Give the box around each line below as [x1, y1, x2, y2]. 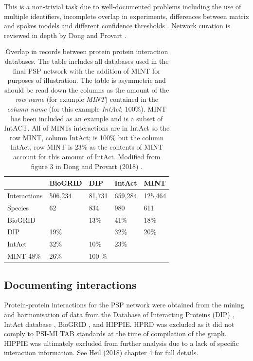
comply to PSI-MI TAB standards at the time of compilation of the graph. [4, 328, 227, 339]
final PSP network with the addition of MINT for [13, 65, 161, 76]
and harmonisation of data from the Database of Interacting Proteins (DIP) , [4, 309, 235, 320]
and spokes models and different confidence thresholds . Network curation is [4, 20, 230, 31]
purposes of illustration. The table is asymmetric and [7, 75, 166, 85]
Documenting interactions [4, 277, 137, 292]
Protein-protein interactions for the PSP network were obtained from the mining [4, 300, 244, 310]
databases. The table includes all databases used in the [4, 56, 169, 66]
